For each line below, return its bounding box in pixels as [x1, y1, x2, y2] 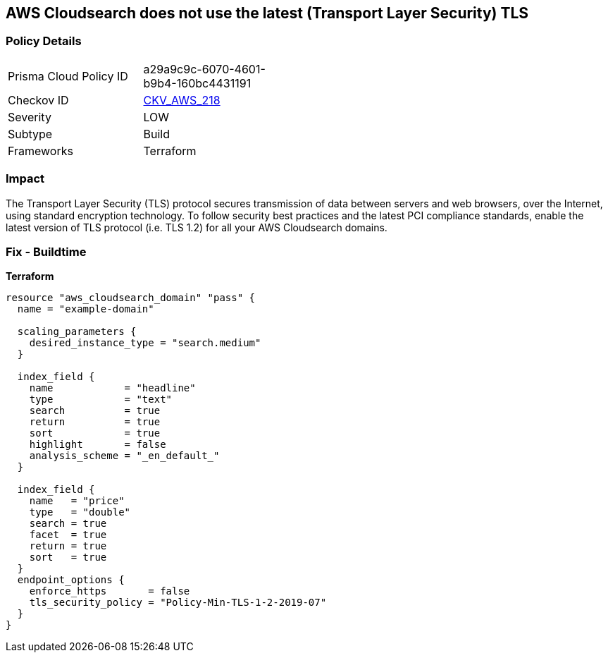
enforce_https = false [29, 585, 190, 597]
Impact [6, 171, 45, 186]
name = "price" [29, 495, 125, 507]
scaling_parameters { [17, 326, 137, 338]
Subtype [8, 126, 53, 141]
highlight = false [29, 439, 166, 451]
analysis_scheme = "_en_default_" [29, 450, 220, 462]
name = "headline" [29, 382, 196, 394]
